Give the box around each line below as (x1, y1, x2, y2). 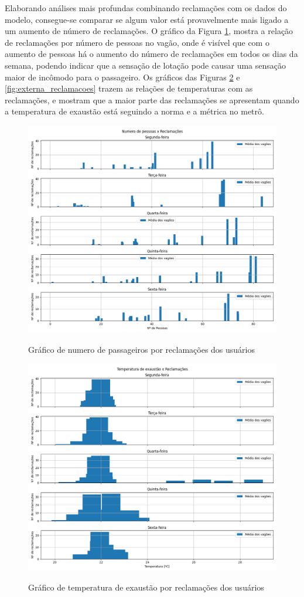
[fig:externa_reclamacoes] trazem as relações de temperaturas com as (5, 82, 253, 95)
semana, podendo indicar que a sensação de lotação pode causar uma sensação (5, 59, 286, 71)
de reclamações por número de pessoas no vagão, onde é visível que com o (5, 36, 269, 48)
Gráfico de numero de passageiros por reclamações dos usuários (28, 343, 255, 355)
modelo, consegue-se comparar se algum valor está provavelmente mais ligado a (5, 13, 289, 25)
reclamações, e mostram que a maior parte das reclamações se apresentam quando (5, 93, 299, 106)
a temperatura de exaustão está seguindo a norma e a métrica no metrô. (5, 105, 264, 117)
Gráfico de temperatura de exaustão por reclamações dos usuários (28, 581, 264, 593)
